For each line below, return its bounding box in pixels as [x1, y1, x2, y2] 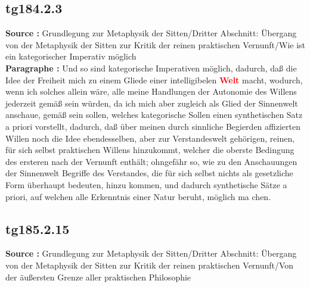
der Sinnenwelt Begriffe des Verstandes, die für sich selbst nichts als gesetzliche [5, 167, 293, 179]
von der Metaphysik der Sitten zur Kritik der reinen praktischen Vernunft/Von [5, 258, 294, 271]
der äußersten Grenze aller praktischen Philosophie [5, 270, 191, 283]
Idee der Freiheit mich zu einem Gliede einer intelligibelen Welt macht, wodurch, [5, 73, 303, 86]
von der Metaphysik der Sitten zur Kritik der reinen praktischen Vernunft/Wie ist [5, 38, 306, 51]
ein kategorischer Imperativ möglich [5, 50, 137, 63]
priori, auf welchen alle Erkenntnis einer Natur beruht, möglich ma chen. [5, 190, 271, 202]
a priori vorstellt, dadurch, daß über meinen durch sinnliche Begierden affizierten [5, 120, 300, 132]
